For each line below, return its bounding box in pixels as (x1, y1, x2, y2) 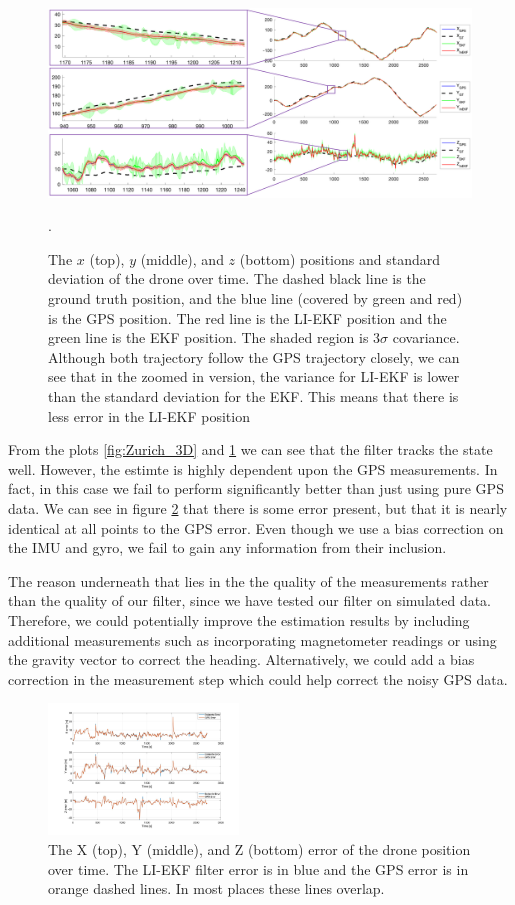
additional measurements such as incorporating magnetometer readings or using (8, 629, 497, 650)
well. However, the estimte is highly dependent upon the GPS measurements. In (8, 458, 498, 479)
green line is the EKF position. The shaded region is (48, 327, 369, 348)
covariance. (392, 327, 460, 348)
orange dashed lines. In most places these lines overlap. (48, 878, 385, 899)
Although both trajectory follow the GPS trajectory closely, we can (48, 346, 460, 367)
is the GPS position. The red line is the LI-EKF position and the (48, 307, 447, 328)
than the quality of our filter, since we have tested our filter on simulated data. (8, 590, 491, 611)
